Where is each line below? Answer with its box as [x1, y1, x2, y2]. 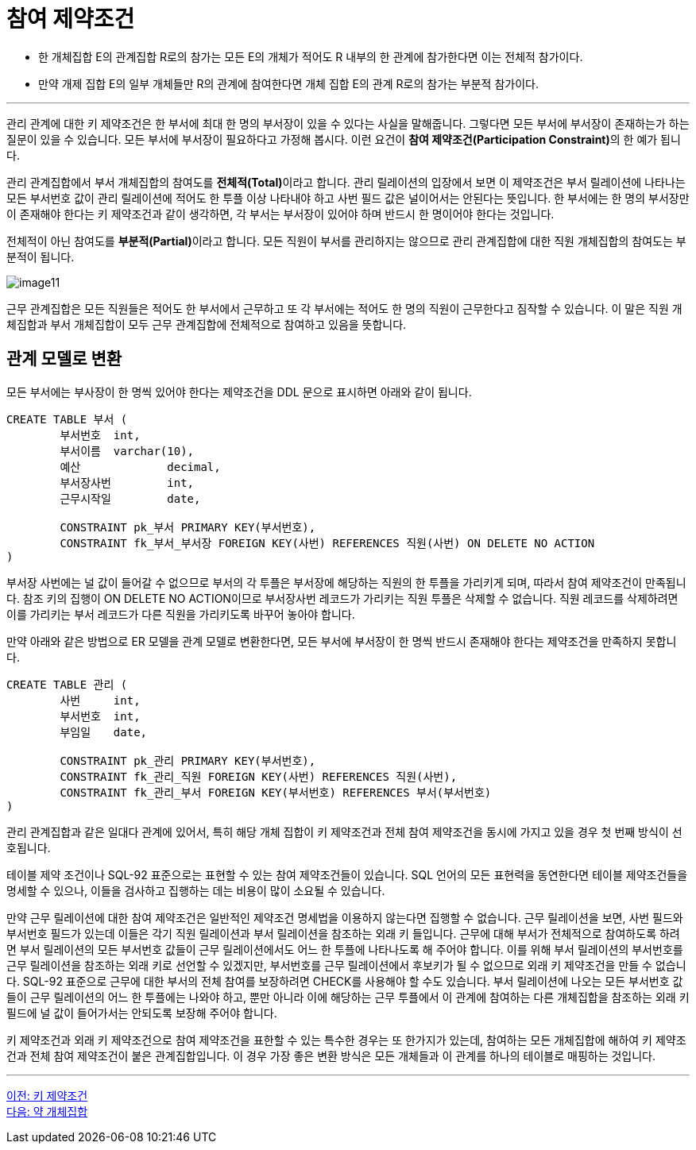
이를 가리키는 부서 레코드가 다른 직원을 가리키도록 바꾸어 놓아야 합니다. [6, 607, 355, 621]
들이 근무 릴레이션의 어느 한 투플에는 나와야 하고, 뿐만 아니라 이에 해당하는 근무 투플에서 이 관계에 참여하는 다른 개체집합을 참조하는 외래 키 [6, 990, 690, 1004]
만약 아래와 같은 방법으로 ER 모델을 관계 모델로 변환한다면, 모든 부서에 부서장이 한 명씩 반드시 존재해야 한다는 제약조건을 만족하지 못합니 [6, 634, 677, 648]
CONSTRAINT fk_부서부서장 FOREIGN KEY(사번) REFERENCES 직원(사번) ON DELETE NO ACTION [60, 536, 595, 550]
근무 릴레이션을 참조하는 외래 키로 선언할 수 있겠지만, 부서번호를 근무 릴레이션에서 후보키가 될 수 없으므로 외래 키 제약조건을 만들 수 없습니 [6, 958, 686, 972]
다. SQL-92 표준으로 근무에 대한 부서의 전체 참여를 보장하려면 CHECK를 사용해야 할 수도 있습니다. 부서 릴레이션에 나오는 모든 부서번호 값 [6, 974, 683, 988]
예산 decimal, [60, 460, 221, 473]
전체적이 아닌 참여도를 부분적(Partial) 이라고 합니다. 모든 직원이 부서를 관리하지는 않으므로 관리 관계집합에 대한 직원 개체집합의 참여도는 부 [6, 233, 686, 248]
